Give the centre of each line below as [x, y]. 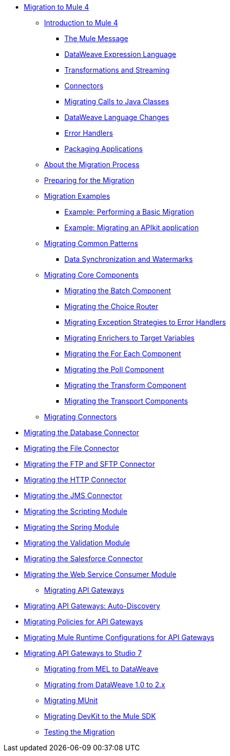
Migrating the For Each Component [123, 354]
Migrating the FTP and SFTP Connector [89, 464]
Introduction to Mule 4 [81, 23]
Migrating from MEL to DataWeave [101, 669]
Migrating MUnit [71, 700]
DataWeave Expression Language [120, 54]
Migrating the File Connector [72, 448]
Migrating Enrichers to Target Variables [129, 338]
